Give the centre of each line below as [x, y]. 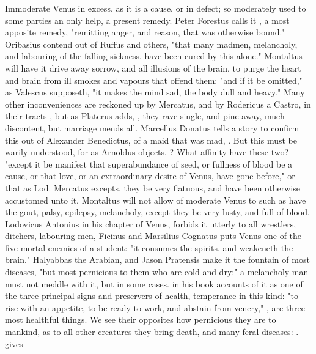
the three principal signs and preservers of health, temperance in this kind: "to [152, 296]
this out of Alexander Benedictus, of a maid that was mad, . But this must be [151, 140]
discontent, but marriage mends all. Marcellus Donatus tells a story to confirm [152, 127]
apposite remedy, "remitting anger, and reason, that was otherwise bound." [145, 32]
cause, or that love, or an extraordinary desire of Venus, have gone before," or [150, 176]
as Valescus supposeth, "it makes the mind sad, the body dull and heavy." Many [155, 92]
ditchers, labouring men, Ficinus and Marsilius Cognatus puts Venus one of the [153, 236]
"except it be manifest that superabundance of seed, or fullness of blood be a [149, 164]
